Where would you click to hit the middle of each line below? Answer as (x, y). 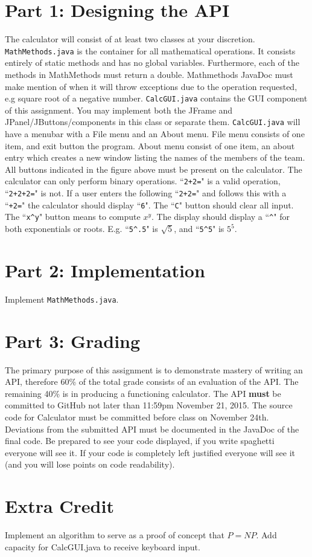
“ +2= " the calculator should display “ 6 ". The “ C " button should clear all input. (149, 204)
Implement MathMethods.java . (62, 299)
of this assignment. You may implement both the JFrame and (119, 110)
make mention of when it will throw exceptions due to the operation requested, (151, 86)
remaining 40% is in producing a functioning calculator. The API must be (143, 393)
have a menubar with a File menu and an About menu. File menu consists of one (155, 134)
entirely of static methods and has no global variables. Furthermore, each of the (152, 63)
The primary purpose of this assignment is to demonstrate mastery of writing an (154, 369)
